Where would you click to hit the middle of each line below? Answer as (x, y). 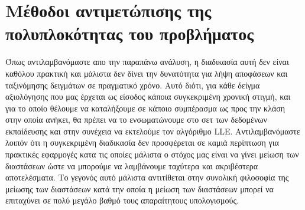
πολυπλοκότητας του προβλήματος (130, 33)
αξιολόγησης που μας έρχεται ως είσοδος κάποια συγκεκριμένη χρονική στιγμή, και (148, 96)
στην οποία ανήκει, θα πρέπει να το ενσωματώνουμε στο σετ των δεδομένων (136, 119)
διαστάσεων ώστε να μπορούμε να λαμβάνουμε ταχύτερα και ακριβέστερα (132, 165)
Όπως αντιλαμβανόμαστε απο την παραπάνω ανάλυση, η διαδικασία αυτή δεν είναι (147, 62)
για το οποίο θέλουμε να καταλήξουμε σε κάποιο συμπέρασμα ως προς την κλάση (145, 108)
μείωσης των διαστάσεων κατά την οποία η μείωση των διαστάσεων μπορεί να (139, 188)
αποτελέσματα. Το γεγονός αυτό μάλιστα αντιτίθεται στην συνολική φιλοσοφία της (147, 177)
